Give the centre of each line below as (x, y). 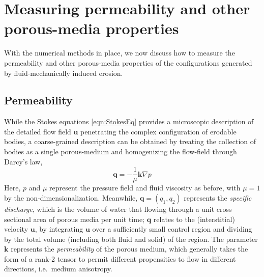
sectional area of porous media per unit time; (74, 219)
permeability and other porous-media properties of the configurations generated (128, 62)
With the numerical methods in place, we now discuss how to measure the (120, 53)
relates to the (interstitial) (194, 219)
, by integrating (59, 229)
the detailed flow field (38, 131)
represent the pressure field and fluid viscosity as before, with (145, 188)
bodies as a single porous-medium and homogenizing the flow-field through (121, 151)
